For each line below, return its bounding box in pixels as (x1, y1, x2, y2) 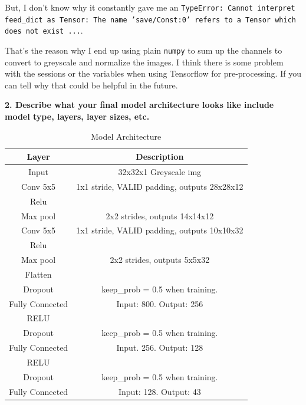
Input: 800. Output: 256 (116, 297, 203, 309)
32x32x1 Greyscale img (118, 166, 202, 178)
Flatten (25, 268, 52, 280)
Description (136, 150, 184, 163)
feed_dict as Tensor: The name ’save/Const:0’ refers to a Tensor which (5, 15, 296, 24)
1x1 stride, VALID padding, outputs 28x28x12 (76, 180, 244, 192)
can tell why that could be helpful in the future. (5, 78, 178, 91)
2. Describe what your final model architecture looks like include (5, 98, 274, 111)
